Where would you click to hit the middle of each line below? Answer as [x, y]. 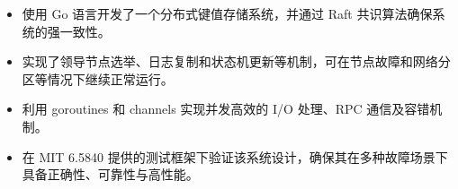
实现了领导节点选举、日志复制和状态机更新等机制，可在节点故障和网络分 [236, 61]
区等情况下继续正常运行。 [98, 78]
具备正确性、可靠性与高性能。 [110, 174]
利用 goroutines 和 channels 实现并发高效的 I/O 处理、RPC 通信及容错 [226, 109]
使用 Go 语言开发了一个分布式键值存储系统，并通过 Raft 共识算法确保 [227, 13]
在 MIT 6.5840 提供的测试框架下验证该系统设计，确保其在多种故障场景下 [235, 156]
